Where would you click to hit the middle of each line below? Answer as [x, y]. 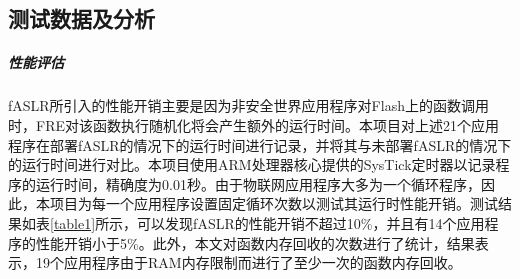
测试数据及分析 [81, 18]
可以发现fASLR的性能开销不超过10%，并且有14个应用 [311, 222]
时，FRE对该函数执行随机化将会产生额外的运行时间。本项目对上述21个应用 [253, 124]
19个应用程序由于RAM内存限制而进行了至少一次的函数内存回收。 [248, 262]
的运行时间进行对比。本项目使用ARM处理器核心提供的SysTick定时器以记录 [252, 164]
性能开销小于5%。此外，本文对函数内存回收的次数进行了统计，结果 [255, 242]
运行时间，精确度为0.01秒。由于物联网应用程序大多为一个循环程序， [258, 183]
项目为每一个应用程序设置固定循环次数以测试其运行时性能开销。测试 [273, 203]
